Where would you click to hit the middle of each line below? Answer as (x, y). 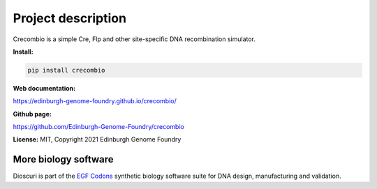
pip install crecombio (66, 70)
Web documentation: (44, 88)
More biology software (64, 159)
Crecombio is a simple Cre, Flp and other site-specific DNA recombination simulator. (134, 39)
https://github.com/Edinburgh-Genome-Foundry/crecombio (98, 127)
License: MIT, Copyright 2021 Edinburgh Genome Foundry (97, 139)
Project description (70, 18)
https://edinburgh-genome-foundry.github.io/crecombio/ (95, 101)
